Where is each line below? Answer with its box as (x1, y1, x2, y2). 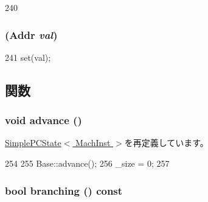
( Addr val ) (5, 27, 58, 42)
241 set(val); (5, 50, 51, 63)
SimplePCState (5, 136, 61, 149)
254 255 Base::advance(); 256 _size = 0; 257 (5, 157, 170, 169)
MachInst (75, 136, 111, 149)
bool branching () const (5, 183, 123, 198)
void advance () (5, 113, 82, 128)
